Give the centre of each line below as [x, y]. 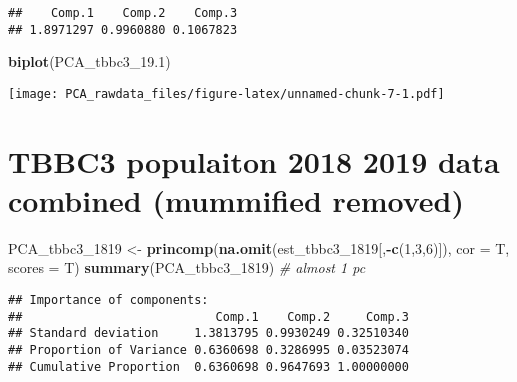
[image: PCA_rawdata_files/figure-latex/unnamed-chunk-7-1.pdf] [226, 93]
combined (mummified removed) [236, 199]
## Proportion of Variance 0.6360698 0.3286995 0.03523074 [208, 350]
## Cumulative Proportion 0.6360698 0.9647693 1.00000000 [208, 366]
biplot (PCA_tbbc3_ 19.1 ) [89, 61]
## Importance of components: [108, 300]
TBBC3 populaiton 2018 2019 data [254, 160]
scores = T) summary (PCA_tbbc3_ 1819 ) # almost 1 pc [187, 267]
